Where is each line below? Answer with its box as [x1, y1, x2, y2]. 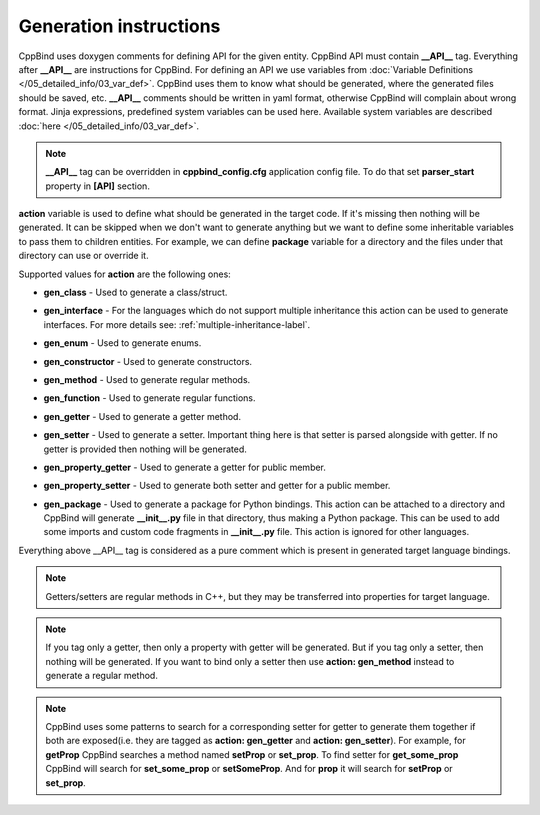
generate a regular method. [45, 670, 159, 682]
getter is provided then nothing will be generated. [43, 443, 247, 455]
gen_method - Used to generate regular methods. [43, 373, 251, 385]
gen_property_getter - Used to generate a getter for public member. [43, 461, 327, 473]
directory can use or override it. [18, 250, 149, 262]
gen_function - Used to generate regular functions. [43, 392, 256, 404]
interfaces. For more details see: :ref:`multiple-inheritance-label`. [43, 318, 311, 330]
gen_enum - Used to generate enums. [43, 337, 202, 349]
